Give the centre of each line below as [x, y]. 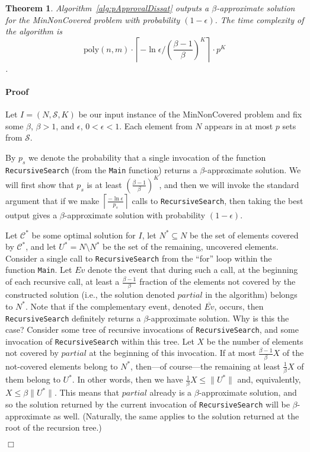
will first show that [40, 184]
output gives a [31, 214]
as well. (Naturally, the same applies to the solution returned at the [176, 416]
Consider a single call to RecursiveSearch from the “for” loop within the [139, 258]
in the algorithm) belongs [251, 295]
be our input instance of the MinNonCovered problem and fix [190, 114]
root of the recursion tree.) [54, 427]
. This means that [87, 392]
